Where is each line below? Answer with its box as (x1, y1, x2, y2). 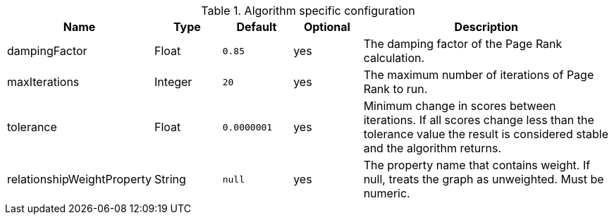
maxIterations (7, 75, 80, 89)
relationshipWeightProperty (7, 172, 152, 186)
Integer (154, 75, 192, 89)
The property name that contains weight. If (363, 158, 591, 172)
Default (236, 20, 277, 34)
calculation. (363, 51, 425, 65)
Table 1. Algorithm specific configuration (201, 4, 415, 18)
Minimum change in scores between (363, 99, 556, 113)
